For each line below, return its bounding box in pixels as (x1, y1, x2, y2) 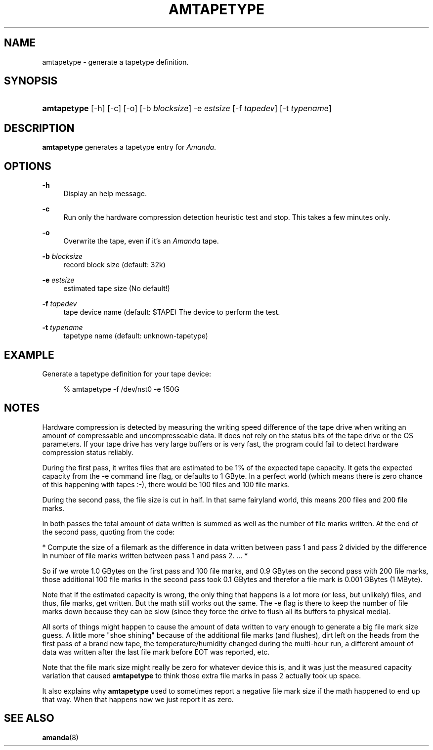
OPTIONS (4, 160, 51, 172)
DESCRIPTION (4, 122, 75, 134)
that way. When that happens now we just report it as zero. (42, 695, 234, 704)
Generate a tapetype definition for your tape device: (42, 369, 212, 378)
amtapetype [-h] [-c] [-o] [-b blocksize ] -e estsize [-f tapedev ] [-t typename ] (42, 103, 332, 114)
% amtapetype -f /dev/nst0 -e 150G (63, 384, 179, 393)
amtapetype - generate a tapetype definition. (42, 57, 189, 66)
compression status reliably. (42, 448, 133, 457)
